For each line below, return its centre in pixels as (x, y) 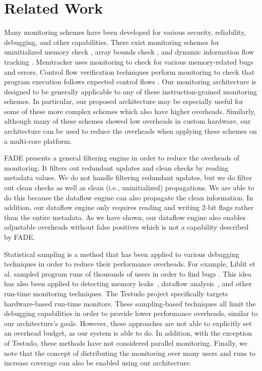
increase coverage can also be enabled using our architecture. (98, 363)
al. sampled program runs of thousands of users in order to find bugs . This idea (128, 273)
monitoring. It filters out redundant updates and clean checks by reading (116, 167)
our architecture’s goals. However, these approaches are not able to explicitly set (128, 323)
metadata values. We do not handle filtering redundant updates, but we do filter (128, 177)
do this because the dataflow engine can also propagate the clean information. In (129, 197)
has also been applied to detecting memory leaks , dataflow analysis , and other (128, 283)
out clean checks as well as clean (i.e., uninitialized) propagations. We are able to (129, 188)
